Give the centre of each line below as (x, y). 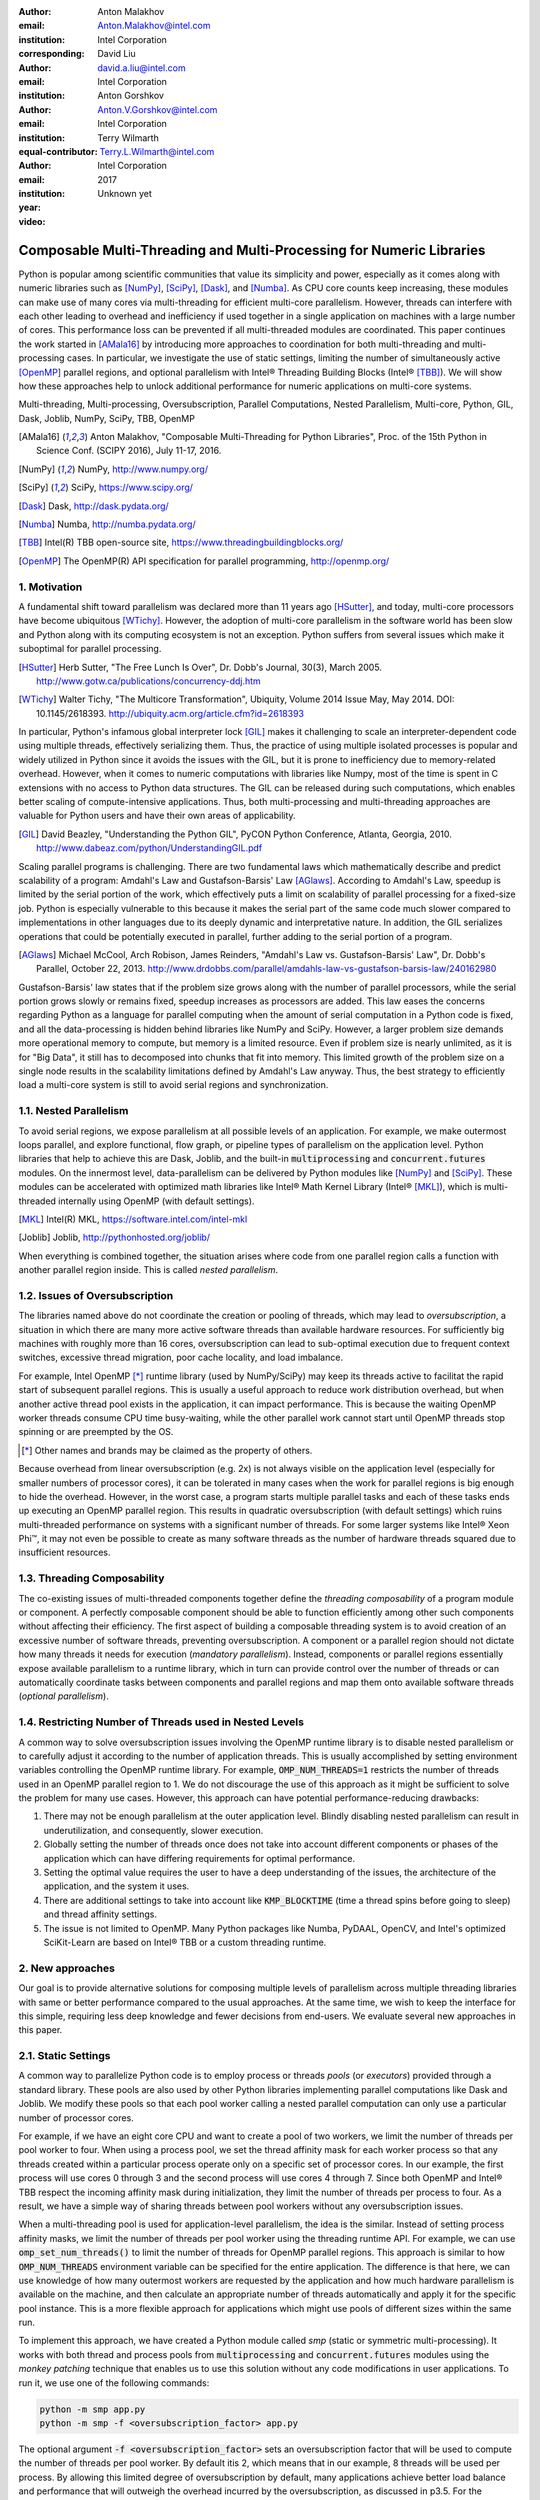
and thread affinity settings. (100, 1914)
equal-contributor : (58, 151)
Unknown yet (124, 194)
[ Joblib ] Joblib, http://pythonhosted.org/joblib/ (114, 1237)
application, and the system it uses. (116, 1886)
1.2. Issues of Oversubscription (96, 1295)
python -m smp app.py (92, 2409)
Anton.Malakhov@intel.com (154, 26)
